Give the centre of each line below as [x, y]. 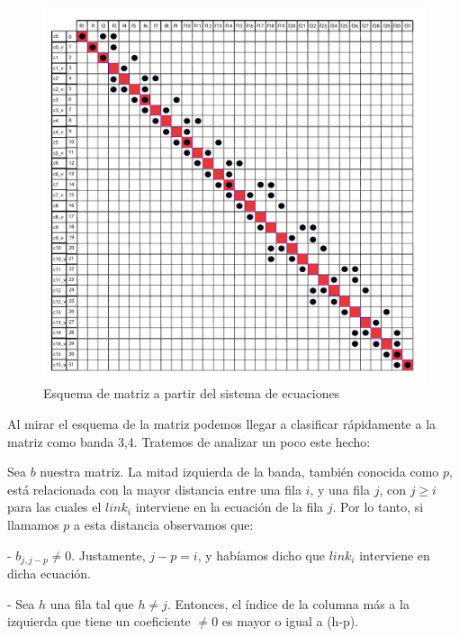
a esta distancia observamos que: [164, 525]
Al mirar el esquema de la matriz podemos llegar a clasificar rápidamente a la [222, 424]
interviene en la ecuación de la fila [229, 507]
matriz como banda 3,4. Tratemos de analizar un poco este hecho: [189, 441]
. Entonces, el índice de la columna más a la [288, 603]
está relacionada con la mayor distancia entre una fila [154, 489]
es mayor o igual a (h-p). [290, 621]
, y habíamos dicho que [261, 555]
